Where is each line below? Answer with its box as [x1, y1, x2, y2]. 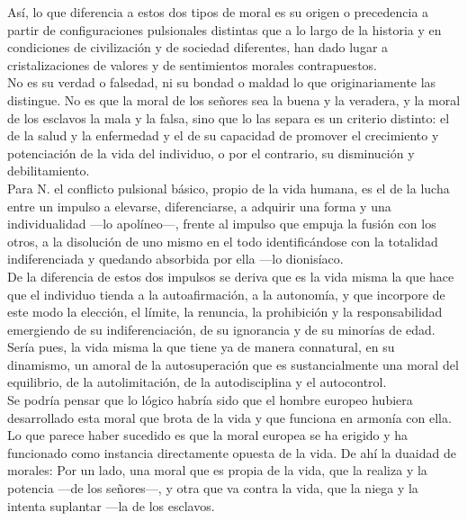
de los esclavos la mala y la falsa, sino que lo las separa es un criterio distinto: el [7, 108, 450, 127]
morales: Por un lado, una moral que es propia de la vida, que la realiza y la [7, 461, 427, 480]
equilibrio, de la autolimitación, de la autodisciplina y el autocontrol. [7, 373, 387, 391]
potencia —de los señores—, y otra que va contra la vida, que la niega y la [7, 479, 418, 498]
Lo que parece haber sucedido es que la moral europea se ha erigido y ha [7, 426, 409, 445]
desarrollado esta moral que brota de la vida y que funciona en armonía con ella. [7, 408, 452, 427]
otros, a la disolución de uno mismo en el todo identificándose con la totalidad [7, 231, 438, 250]
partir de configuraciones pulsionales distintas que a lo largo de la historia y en [7, 20, 442, 39]
